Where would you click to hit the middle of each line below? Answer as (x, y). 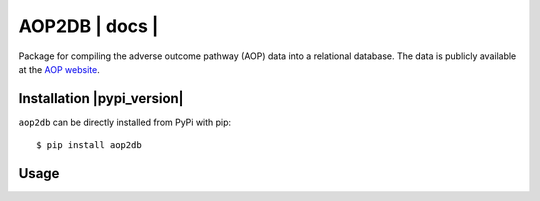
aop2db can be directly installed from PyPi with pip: (125, 122)
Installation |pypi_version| (101, 98)
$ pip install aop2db (89, 145)
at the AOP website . (59, 69)
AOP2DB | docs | (88, 26)
